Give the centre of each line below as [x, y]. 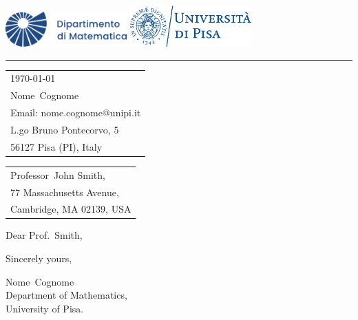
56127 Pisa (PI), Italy [56, 146]
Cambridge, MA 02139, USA [71, 209]
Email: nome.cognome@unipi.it [76, 113]
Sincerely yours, [39, 258]
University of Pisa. [45, 308]
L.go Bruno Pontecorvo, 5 [65, 129]
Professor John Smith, [58, 174]
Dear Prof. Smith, [44, 235]
